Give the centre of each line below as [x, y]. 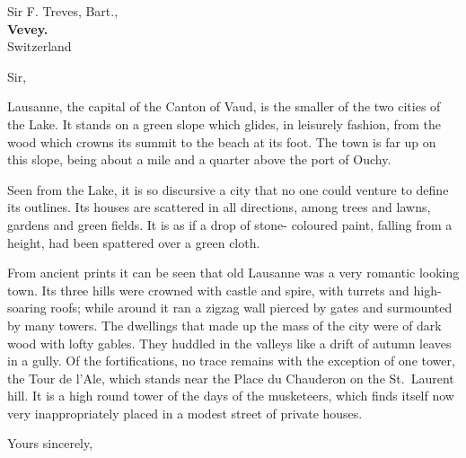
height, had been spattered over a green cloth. [134, 242]
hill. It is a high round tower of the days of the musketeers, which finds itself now [231, 396]
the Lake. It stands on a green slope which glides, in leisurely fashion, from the [224, 123]
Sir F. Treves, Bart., [63, 11]
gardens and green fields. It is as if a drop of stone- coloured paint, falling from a [230, 224]
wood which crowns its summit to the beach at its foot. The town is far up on [222, 141]
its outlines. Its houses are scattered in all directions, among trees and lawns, [219, 207]
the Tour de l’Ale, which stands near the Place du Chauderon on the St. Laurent [231, 378]
